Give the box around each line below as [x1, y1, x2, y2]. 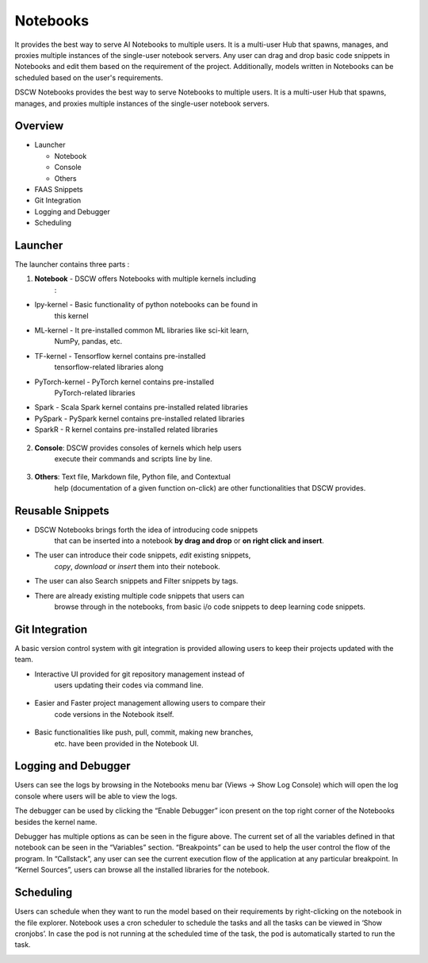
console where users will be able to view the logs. [14, 791, 178, 801]
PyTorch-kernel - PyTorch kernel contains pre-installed [34, 377, 214, 387]
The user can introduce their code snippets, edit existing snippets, [34, 550, 251, 560]
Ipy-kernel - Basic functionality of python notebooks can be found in [34, 300, 258, 310]
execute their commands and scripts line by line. [54, 453, 213, 464]
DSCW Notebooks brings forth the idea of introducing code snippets [34, 525, 258, 534]
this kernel [54, 310, 89, 321]
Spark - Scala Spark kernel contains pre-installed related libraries [34, 403, 249, 412]
